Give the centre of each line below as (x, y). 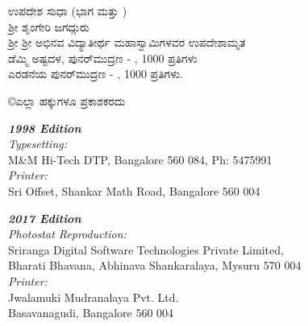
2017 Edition (45, 218)
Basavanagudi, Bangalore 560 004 (91, 313)
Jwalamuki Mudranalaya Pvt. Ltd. (94, 297)
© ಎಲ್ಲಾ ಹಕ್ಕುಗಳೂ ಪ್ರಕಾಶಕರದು (67, 100)
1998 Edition (45, 128)
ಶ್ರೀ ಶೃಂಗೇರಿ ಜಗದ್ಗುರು (49, 26)
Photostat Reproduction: (67, 234)
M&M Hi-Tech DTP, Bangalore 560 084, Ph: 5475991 (140, 159)
